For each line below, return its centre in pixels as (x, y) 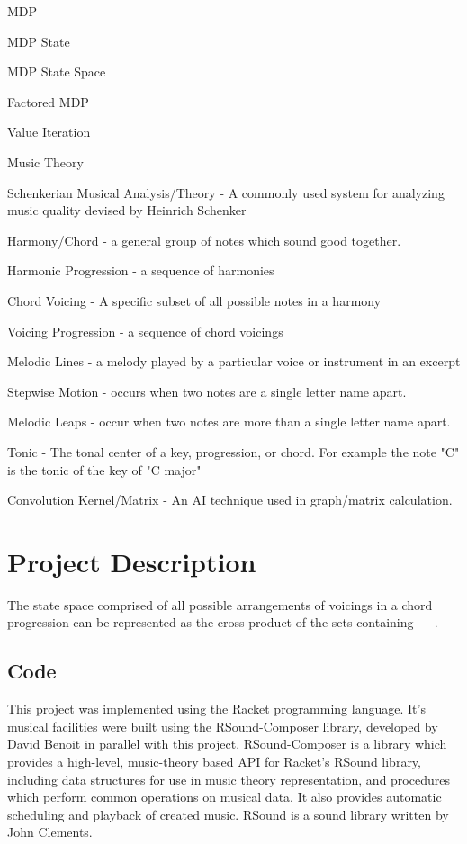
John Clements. (50, 832)
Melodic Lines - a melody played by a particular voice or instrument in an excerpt (234, 361)
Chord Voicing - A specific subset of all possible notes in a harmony (194, 300)
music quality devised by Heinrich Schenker (127, 210)
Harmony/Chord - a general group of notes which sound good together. (204, 240)
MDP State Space (57, 72)
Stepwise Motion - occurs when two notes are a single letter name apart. (207, 391)
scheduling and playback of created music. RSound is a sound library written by (228, 814)
